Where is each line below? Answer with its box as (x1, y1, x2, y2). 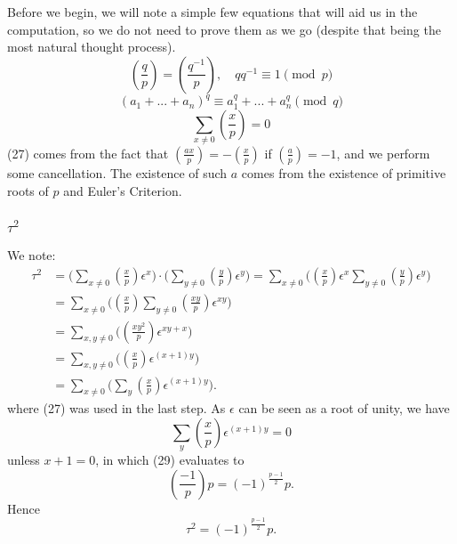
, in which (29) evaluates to (95, 451, 245, 469)
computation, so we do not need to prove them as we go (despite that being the (7, 20, 441, 38)
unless (7, 451, 40, 469)
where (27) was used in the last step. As (7, 399, 226, 418)
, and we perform (336, 143, 430, 162)
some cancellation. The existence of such (7, 163, 228, 182)
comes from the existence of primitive (241, 163, 446, 182)
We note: (7, 246, 56, 264)
